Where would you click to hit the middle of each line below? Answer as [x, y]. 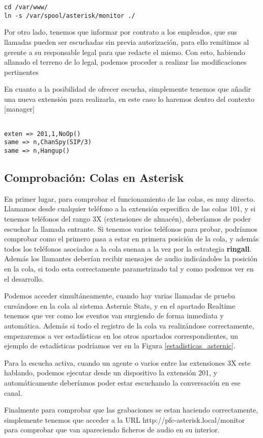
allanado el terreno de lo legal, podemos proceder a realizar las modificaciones [125, 62]
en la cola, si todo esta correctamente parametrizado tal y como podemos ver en [129, 269]
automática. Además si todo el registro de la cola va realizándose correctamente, [129, 326]
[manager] [19, 109]
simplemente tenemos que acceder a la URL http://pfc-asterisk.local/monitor [125, 419]
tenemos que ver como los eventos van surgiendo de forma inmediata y [114, 316]
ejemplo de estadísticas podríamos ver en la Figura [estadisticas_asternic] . [120, 346]
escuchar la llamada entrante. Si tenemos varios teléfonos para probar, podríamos [131, 228]
